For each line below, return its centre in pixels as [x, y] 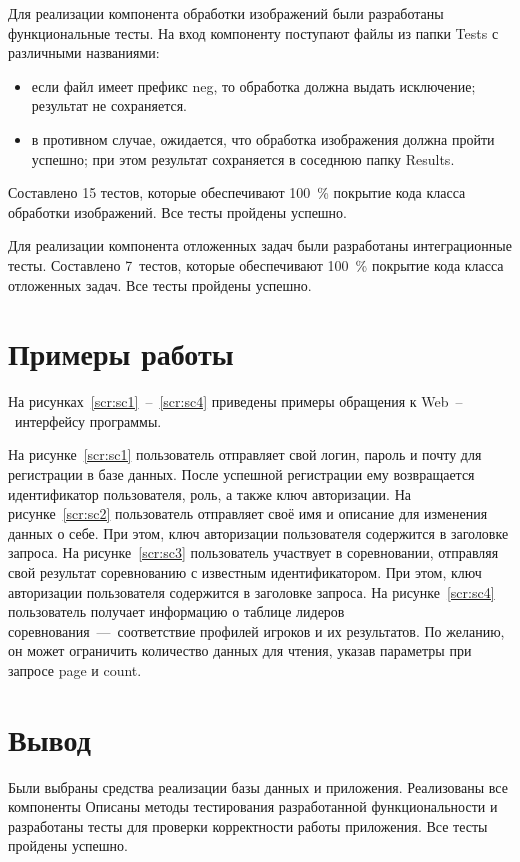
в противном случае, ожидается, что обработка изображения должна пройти [263, 138]
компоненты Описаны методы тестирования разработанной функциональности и [253, 806]
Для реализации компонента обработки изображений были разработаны [226, 13]
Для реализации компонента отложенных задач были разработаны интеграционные [260, 245]
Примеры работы [121, 353]
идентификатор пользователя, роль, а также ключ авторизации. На [209, 493]
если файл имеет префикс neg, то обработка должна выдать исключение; [253, 85]
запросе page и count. [75, 669]
